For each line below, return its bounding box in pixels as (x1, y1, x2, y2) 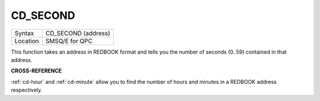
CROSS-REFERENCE (11, 67, 62, 74)
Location (14, 37, 39, 45)
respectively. (11, 86, 43, 94)
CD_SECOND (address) (45, 29, 111, 37)
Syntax (14, 29, 34, 37)
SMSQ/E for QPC (45, 37, 93, 45)
